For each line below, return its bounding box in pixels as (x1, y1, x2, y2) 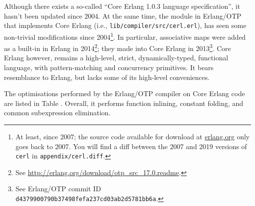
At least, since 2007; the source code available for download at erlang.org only (15, 131, 250, 141)
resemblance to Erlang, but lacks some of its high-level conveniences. (4, 72, 210, 82)
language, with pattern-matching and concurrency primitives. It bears (4, 62, 214, 72)
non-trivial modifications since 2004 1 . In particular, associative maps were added (4, 30, 246, 42)
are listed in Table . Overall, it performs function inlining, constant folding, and (4, 98, 244, 108)
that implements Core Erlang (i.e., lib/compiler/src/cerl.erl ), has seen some (4, 20, 247, 30)
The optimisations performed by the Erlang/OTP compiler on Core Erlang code (4, 88, 245, 99)
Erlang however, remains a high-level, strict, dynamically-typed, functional (4, 52, 229, 63)
